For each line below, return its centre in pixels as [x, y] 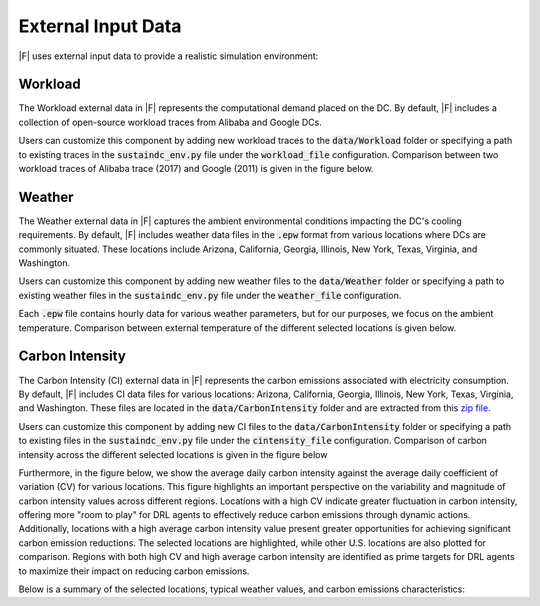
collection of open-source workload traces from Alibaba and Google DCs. [170, 122]
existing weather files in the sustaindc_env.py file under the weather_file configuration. [210, 295]
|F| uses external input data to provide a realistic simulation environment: [168, 56]
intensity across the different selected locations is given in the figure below [173, 454]
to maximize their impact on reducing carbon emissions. [134, 571]
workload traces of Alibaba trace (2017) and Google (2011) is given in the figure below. [196, 169]
